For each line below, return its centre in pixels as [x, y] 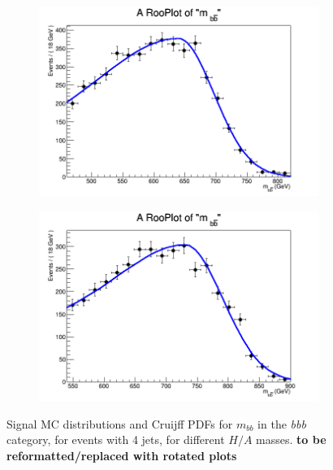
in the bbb [282, 423]
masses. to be [291, 440]
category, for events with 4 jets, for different [116, 440]
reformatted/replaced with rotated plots [122, 455]
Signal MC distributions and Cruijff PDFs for [120, 423]
